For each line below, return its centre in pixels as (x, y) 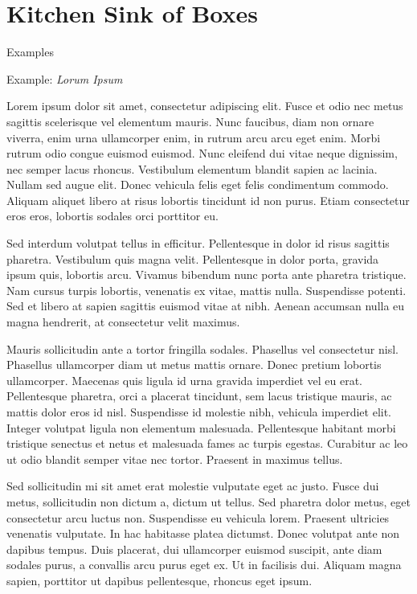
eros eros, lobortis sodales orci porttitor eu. (112, 216)
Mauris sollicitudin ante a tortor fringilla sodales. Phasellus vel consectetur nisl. (202, 348)
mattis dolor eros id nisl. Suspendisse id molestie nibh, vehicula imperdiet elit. (199, 412)
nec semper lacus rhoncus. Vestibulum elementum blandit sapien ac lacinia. (192, 168)
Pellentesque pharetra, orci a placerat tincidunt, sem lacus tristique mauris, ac (199, 396)
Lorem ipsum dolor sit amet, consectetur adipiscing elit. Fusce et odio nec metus (205, 106)
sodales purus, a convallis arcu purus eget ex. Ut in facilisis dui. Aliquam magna (204, 565)
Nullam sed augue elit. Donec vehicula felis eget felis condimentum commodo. (198, 184)
